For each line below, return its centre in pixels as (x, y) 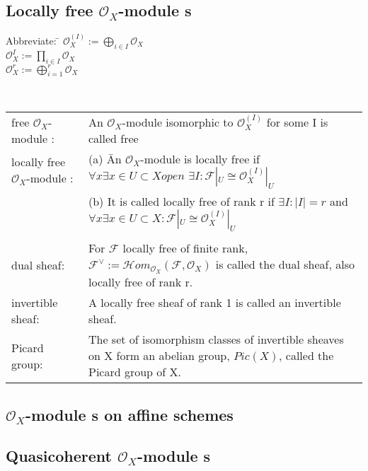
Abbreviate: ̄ (33, 41)
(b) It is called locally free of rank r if (181, 202)
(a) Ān (105, 159)
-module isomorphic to (178, 122)
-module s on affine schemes (130, 414)
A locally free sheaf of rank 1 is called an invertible (214, 303)
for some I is (297, 122)
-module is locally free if (200, 159)
